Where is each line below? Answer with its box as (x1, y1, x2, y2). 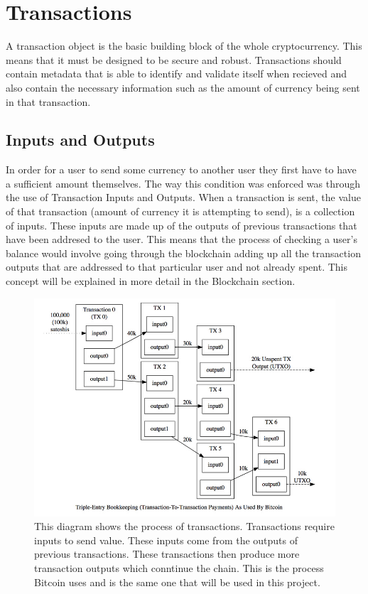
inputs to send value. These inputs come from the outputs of (34, 532, 298, 547)
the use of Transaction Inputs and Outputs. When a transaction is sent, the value (6, 190, 361, 205)
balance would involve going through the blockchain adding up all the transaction (6, 245, 361, 260)
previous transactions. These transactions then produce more (34, 546, 300, 561)
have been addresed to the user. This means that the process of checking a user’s (6, 232, 357, 247)
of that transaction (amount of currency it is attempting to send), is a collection (6, 204, 355, 219)
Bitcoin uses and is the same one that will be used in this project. (34, 574, 320, 589)
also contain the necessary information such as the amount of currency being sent (6, 80, 360, 94)
